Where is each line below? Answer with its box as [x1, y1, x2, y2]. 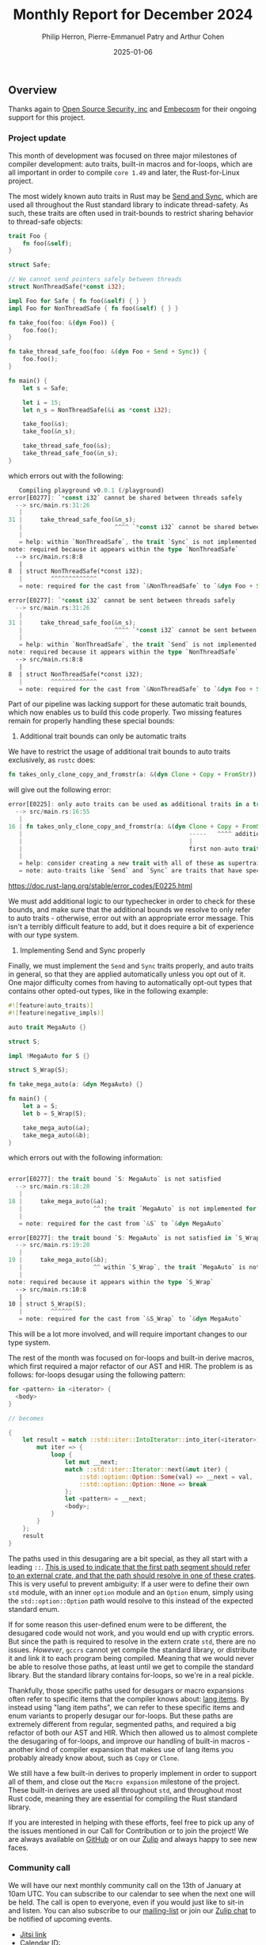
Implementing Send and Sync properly [19, 946, 146, 955]
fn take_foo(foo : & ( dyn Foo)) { [8, 319, 115, 327]
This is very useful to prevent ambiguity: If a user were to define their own [8, 1579, 249, 1588]
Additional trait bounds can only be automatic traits [19, 731, 187, 741]
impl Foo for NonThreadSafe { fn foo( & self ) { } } [8, 304, 179, 313]
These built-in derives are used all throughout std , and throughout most [8, 1785, 242, 1794]
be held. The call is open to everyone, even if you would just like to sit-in [8, 1897, 244, 1907]
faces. [8, 1843, 29, 1852]
